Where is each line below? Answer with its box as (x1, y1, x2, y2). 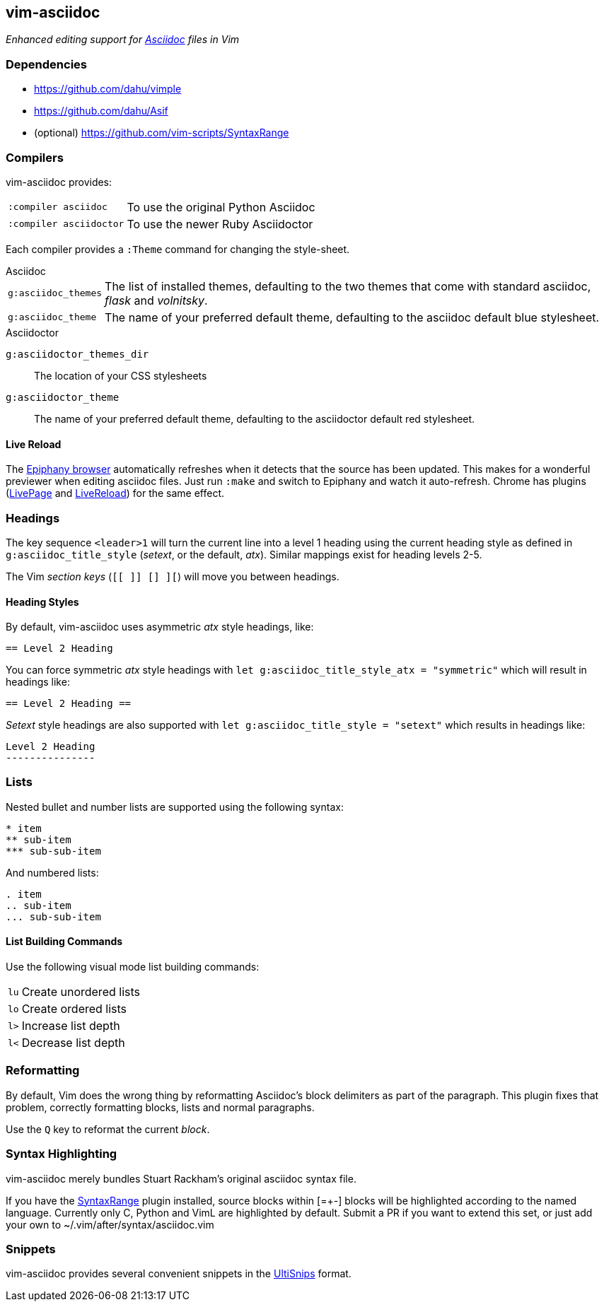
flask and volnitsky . (105, 293, 208, 307)
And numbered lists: (6, 866, 99, 879)
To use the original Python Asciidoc (127, 199, 315, 214)
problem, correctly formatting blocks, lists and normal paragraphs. (6, 1101, 315, 1113)
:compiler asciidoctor (8, 218, 124, 230)
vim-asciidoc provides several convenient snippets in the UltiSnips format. (6, 1267, 352, 1280)
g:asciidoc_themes (8, 288, 103, 299)
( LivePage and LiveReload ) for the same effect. (6, 487, 225, 500)
